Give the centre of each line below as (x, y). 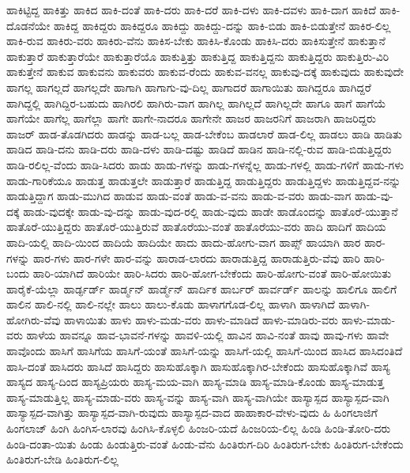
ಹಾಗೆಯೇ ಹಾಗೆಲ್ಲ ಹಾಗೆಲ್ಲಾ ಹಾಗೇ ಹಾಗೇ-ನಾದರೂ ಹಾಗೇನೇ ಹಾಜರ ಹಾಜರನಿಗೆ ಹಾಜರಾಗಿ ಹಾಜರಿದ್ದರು (191, 118)
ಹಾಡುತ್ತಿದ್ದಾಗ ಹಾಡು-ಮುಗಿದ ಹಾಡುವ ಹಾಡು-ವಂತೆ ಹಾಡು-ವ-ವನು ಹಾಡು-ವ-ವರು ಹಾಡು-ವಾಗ (179, 196)
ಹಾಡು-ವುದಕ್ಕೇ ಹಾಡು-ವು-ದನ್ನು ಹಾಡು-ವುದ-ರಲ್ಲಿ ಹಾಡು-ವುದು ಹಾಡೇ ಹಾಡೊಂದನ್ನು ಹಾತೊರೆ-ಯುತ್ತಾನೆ (211, 211)
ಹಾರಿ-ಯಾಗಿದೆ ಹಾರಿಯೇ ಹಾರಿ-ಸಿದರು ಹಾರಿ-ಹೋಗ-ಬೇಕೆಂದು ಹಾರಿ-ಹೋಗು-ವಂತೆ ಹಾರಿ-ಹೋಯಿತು (212, 273)
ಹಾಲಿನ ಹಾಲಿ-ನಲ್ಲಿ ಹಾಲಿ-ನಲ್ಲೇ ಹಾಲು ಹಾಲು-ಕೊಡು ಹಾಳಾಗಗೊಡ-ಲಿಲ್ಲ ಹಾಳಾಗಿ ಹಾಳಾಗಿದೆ (171, 304)
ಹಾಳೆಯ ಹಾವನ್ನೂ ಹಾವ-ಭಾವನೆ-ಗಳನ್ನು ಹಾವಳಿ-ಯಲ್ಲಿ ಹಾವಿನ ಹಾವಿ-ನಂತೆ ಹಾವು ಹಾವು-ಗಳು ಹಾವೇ (208, 335)
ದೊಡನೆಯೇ (28, 25)
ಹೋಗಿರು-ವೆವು (34, 319)
